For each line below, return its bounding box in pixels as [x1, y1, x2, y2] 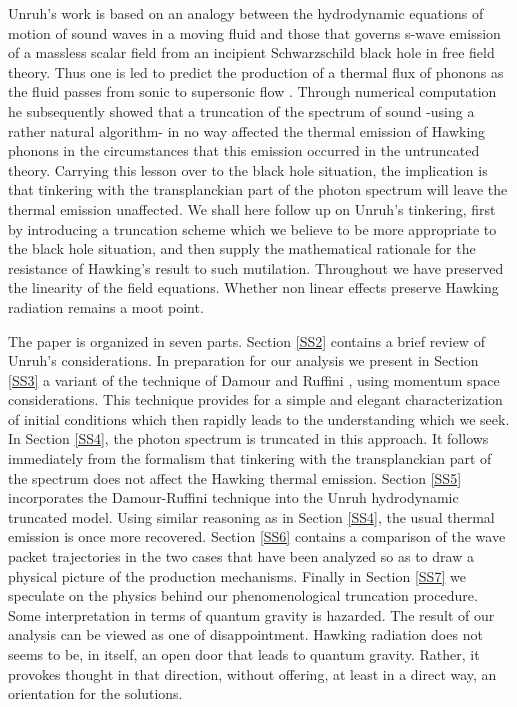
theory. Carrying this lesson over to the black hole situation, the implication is [8, 159, 488, 180]
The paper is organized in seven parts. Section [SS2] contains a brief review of [8, 330, 485, 351]
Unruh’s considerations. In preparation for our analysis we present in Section [8, 350, 479, 371]
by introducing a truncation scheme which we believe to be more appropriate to [8, 218, 497, 239]
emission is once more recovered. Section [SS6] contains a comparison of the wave [8, 526, 506, 547]
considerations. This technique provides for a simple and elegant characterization [8, 389, 503, 410]
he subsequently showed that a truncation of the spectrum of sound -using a [8, 100, 475, 121]
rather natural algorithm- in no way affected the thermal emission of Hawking [8, 120, 486, 141]
